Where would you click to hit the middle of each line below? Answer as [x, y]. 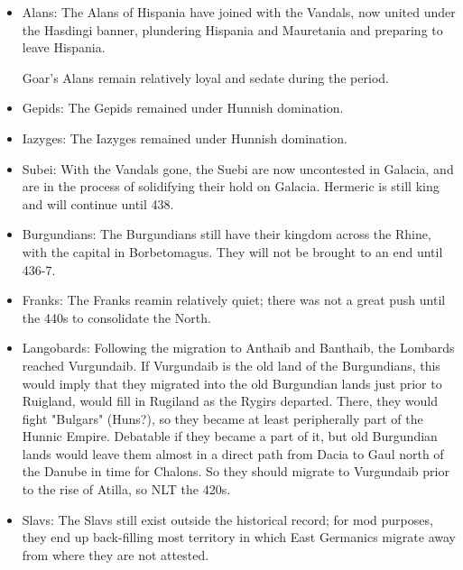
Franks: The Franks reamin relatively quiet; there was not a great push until [234, 300]
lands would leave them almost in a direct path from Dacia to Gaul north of [233, 453]
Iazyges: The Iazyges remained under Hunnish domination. [185, 138]
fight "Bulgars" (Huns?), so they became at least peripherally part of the [222, 418]
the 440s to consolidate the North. [116, 317]
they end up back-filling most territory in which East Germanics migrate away [239, 537]
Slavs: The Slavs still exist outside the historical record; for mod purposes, [227, 519]
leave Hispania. [64, 47]
